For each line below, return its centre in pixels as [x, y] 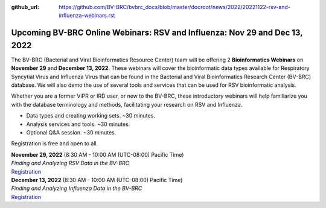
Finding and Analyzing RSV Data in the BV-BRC [70, 163]
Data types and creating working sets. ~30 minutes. [91, 116]
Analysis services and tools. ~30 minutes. [78, 124]
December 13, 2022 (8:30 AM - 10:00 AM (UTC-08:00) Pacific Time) [97, 180]
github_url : [25, 7]
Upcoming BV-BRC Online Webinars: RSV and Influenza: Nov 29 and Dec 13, [157, 33]
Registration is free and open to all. [55, 143]
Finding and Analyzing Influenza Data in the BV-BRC [77, 188]
